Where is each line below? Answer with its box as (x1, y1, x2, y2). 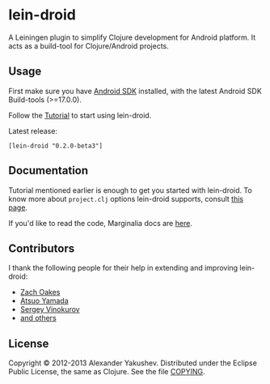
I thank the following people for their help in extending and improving (8, 263, 238, 273)
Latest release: (8, 126, 58, 135)
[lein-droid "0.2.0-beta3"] (8, 142, 103, 150)
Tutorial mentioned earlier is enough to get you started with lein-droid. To (8, 185, 252, 195)
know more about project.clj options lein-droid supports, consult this (8, 194, 244, 203)
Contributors (8, 241, 75, 255)
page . (8, 203, 28, 212)
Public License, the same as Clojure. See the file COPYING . (8, 367, 205, 377)
